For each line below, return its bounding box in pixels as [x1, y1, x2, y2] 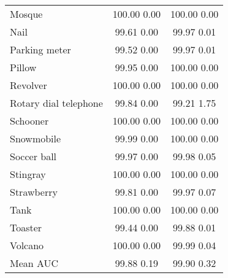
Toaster [10, 220, 42, 234]
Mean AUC [10, 256, 59, 270]
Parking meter [10, 42, 71, 56]
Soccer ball [10, 149, 57, 163]
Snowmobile [10, 131, 61, 145]
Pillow [10, 60, 37, 74]
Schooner [10, 114, 49, 128]
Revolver [10, 78, 47, 92]
